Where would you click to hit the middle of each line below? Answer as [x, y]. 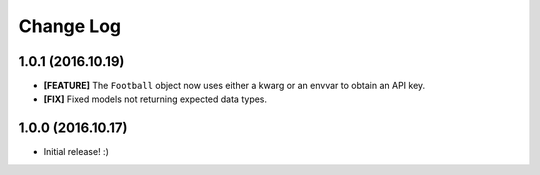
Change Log [70, 26]
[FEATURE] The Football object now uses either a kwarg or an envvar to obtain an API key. [234, 86]
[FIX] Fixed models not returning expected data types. [155, 99]
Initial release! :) [76, 152]
